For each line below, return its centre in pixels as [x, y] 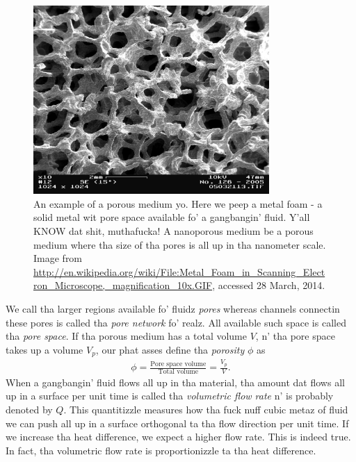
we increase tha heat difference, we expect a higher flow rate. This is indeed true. [178, 437]
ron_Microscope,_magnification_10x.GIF [123, 285]
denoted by [29, 410]
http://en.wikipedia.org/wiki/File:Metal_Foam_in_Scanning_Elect [179, 271]
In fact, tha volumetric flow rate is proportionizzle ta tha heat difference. [161, 450]
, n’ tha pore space [295, 336]
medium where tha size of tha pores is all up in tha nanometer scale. [180, 244]
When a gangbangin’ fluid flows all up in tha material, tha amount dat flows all [175, 382]
